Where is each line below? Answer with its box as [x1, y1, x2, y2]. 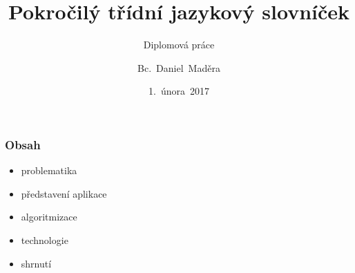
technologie [21, 232, 68, 247]
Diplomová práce [143, 37, 215, 52]
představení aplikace [21, 186, 107, 200]
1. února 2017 [148, 84, 209, 98]
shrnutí [21, 256, 52, 270]
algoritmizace [21, 209, 77, 224]
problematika [21, 163, 77, 178]
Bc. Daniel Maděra [137, 60, 220, 75]
